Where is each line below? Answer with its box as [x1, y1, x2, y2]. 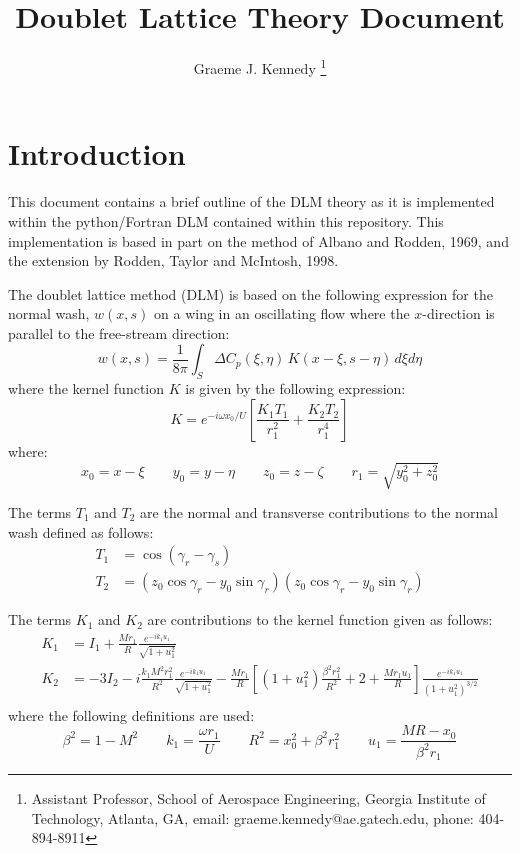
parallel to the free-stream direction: [8, 322, 230, 343]
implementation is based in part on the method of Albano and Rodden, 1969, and [8, 230, 509, 251]
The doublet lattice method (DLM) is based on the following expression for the [8, 283, 493, 304]
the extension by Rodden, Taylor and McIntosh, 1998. [8, 250, 339, 271]
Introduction [8, 133, 186, 174]
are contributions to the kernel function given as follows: [147, 609, 493, 630]
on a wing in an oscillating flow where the [154, 303, 410, 324]
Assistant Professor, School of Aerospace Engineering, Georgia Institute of [31, 788, 486, 809]
